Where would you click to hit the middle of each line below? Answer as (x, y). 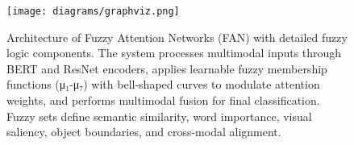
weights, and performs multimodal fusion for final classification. (163, 100)
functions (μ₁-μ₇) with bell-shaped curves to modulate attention (163, 84)
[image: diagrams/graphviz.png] (93, 11)
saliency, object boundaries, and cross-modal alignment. (144, 132)
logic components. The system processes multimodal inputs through (174, 53)
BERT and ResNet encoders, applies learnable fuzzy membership (167, 68)
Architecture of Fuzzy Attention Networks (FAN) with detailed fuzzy (177, 37)
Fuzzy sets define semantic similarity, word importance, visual (159, 116)
